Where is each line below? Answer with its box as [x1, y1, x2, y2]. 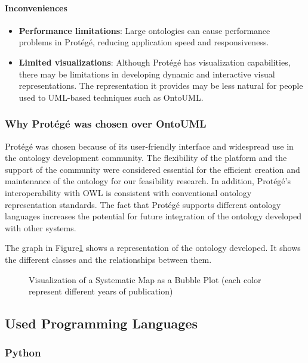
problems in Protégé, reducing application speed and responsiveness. [19, 36, 269, 48]
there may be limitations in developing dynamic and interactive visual [19, 67, 275, 80]
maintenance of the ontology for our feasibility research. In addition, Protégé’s [5, 175, 291, 187]
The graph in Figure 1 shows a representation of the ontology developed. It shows [5, 241, 301, 254]
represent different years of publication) [29, 285, 173, 297]
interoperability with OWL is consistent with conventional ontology [5, 186, 252, 198]
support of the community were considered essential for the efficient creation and [5, 163, 300, 175]
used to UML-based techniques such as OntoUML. [19, 91, 204, 103]
